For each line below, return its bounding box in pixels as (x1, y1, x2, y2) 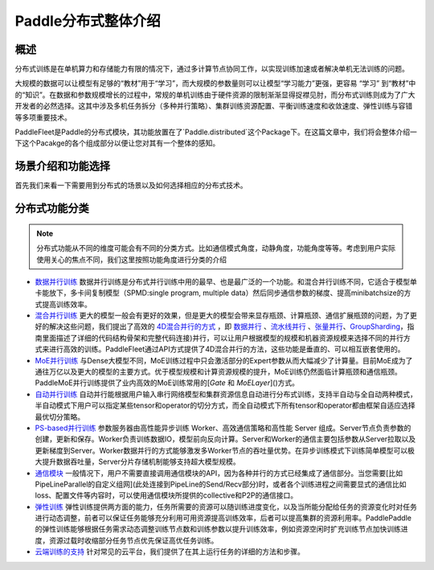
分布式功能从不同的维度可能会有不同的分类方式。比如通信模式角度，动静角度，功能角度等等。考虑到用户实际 (36, 244, 395, 253)
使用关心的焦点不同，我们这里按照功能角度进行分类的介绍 (36, 254, 227, 264)
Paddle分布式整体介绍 (14, 12, 161, 30)
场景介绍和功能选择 (14, 159, 110, 173)
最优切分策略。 (35, 412, 84, 421)
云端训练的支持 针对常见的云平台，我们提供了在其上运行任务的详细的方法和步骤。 (35, 547, 305, 556)
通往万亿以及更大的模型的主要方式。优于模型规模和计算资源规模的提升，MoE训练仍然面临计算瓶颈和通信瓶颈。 (35, 367, 402, 377)
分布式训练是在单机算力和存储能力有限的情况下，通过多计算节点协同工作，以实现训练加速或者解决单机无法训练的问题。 (14, 64, 409, 74)
